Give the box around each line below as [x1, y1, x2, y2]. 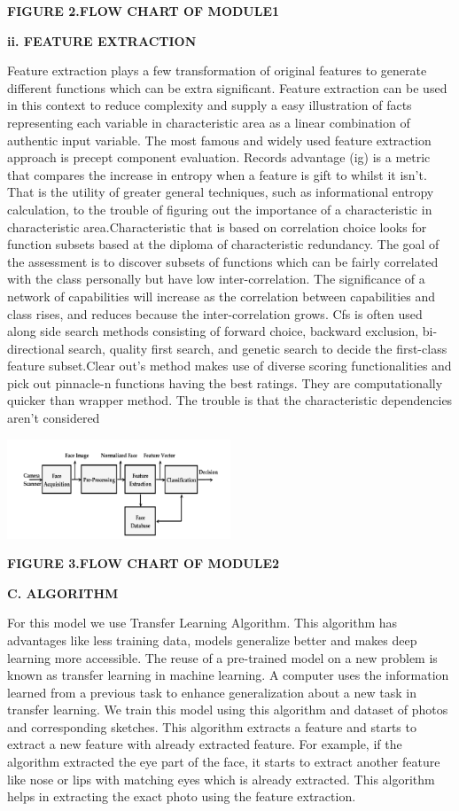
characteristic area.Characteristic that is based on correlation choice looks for [7, 217, 427, 236]
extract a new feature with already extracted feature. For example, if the [7, 735, 402, 753]
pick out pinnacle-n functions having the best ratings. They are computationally [7, 373, 443, 392]
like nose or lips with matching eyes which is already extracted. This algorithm [7, 769, 435, 788]
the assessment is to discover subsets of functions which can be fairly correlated [7, 252, 439, 270]
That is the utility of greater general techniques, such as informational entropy [7, 183, 434, 201]
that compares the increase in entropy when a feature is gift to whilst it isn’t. [7, 165, 427, 183]
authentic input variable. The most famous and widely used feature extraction [7, 130, 432, 149]
